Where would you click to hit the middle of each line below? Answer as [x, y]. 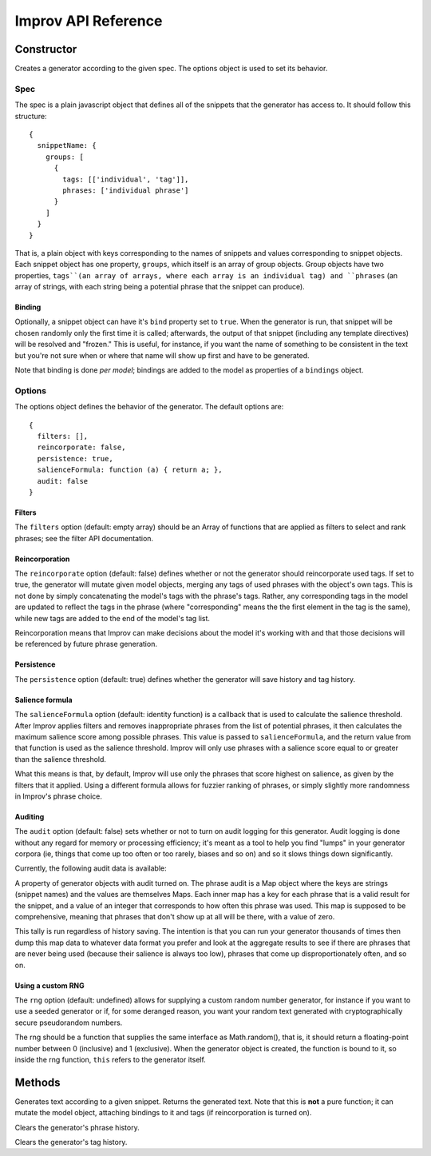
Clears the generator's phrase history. [77, 1127]
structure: [31, 116]
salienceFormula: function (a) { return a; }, [130, 470]
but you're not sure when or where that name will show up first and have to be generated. [162, 355]
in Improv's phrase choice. [59, 796]
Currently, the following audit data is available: [91, 868]
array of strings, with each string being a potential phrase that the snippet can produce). [160, 287]
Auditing [30, 816]
